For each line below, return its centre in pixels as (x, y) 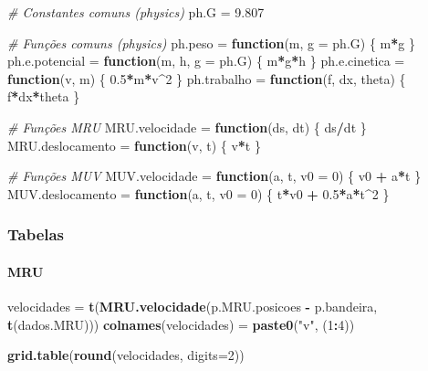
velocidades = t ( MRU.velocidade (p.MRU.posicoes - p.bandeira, (193, 306)
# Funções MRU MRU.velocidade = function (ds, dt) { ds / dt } (187, 127)
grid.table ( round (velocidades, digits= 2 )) (126, 355)
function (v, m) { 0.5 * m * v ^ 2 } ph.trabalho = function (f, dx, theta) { (207, 78)
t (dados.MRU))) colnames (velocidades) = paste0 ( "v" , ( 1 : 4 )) (181, 324)
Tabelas (36, 234)
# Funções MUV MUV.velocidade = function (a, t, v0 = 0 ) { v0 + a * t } (214, 176)
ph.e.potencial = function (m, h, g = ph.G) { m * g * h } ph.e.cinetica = (206, 61)
